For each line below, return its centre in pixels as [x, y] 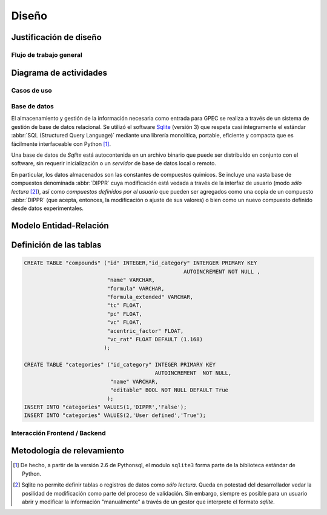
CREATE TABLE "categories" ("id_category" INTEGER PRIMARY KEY [120, 365]
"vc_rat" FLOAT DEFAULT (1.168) [155, 339]
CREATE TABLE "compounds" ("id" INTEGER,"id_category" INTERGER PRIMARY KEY [140, 263]
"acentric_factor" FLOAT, [145, 331]
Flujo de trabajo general [47, 54]
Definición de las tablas [56, 245]
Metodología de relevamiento [68, 451]
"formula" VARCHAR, [136, 288]
